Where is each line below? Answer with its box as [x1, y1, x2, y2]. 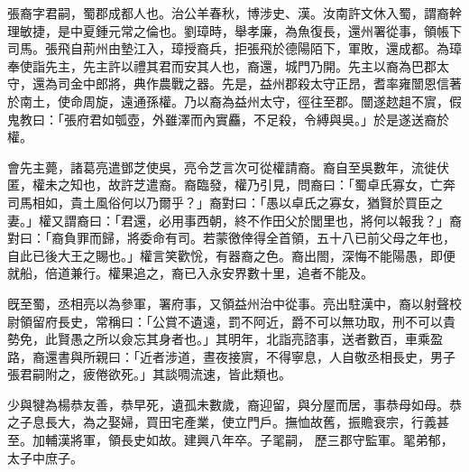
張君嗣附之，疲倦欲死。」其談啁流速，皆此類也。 [7, 365, 291, 384]
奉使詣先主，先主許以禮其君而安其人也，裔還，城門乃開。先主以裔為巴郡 [7, 56, 437, 75]
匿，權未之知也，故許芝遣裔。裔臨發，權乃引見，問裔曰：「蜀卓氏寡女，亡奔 [7, 175, 455, 194]
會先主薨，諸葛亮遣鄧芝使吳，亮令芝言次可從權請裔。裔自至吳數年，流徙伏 [7, 157, 449, 176]
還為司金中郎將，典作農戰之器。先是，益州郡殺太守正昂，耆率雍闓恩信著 [32, 74, 462, 93]
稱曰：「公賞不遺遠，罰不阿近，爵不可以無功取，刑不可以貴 [107, 311, 455, 330]
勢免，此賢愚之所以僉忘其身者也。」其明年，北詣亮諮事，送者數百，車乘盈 [7, 329, 443, 348]
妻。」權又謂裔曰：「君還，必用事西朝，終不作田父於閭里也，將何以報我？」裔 [7, 210, 462, 229]
